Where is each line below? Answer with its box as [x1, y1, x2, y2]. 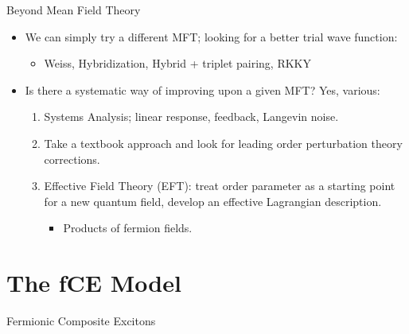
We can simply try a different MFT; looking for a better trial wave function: [25, 28, 398, 45]
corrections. [44, 150, 100, 167]
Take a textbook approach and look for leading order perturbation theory [44, 134, 403, 151]
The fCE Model [6, 266, 181, 299]
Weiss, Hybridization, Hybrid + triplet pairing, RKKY [44, 55, 312, 72]
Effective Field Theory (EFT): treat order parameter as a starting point [44, 177, 395, 194]
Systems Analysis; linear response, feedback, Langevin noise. [44, 108, 339, 125]
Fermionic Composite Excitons [6, 313, 156, 329]
